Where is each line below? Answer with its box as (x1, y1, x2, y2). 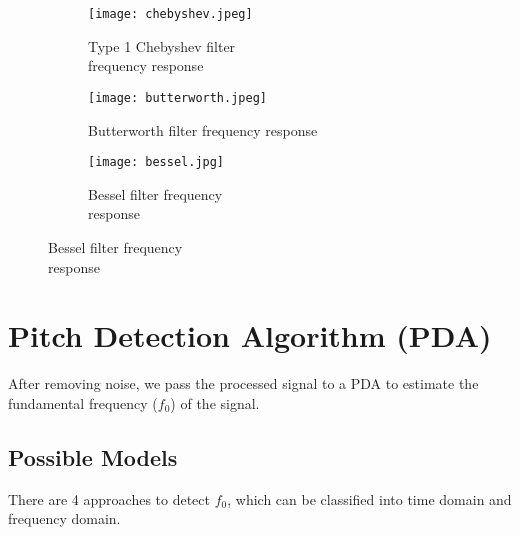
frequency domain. (8, 508, 121, 529)
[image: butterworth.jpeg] (88, 90, 267, 105)
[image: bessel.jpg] (88, 155, 225, 170)
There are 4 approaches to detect (8, 488, 210, 509)
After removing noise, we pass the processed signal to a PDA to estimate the (8, 373, 479, 394)
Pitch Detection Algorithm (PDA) (8, 315, 492, 356)
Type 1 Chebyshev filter (88, 35, 236, 56)
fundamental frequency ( (8, 392, 158, 413)
